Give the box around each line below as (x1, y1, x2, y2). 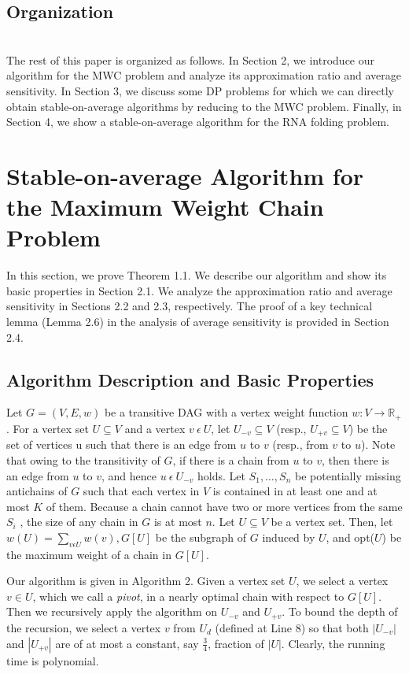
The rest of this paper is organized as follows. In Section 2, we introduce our (6, 51, 375, 68)
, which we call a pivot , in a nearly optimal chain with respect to (32, 587, 345, 604)
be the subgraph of (155, 528, 247, 545)
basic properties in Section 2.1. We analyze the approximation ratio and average (6, 282, 392, 298)
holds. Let (197, 467, 245, 483)
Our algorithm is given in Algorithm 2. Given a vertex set (6, 572, 286, 589)
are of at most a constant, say (55, 635, 199, 651)
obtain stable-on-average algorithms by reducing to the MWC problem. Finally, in (6, 98, 402, 114)
